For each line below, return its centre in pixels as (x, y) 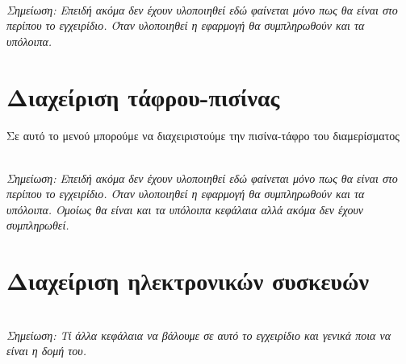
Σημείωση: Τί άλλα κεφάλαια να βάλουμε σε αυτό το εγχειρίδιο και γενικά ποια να (199, 335)
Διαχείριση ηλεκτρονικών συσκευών (188, 281)
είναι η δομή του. (47, 351)
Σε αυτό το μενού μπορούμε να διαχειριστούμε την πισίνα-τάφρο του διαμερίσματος (203, 135)
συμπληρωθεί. (38, 225)
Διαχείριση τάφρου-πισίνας (143, 96)
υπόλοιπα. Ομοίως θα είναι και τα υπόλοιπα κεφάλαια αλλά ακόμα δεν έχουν (185, 209)
